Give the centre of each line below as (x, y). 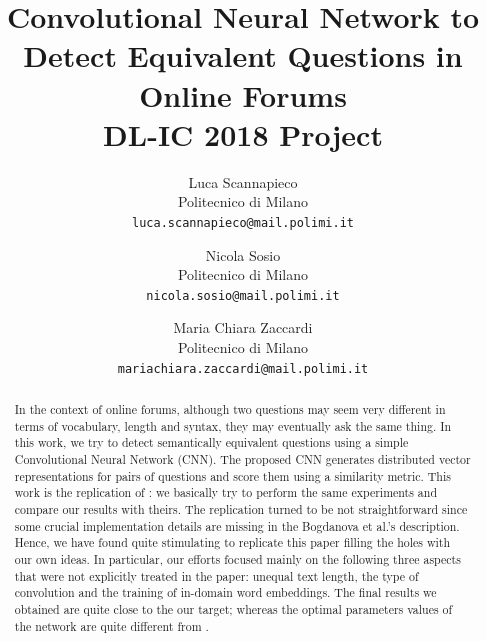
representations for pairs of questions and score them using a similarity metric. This (232, 475)
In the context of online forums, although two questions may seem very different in (230, 409)
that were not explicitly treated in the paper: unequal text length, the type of (216, 575)
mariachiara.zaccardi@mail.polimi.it (243, 368)
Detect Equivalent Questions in (243, 55)
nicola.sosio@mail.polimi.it (243, 295)
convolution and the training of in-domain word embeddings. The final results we (225, 592)
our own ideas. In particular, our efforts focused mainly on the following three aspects (237, 558)
